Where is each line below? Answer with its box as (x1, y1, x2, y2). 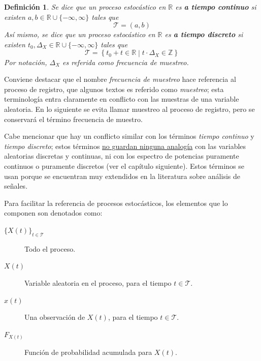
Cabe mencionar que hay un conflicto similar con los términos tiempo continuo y (4, 131, 254, 141)
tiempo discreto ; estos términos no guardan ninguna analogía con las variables (4, 140, 246, 151)
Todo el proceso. (24, 243, 76, 254)
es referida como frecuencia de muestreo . (62, 56, 189, 67)
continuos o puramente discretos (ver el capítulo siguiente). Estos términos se (4, 160, 245, 171)
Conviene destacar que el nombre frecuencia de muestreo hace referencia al (4, 74, 236, 84)
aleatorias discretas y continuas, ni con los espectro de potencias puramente (4, 151, 239, 161)
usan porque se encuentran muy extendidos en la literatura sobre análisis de (4, 170, 240, 181)
